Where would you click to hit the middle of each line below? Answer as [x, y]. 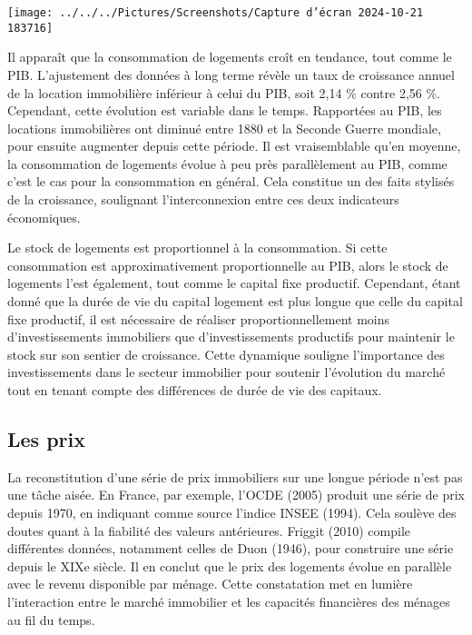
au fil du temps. [51, 619]
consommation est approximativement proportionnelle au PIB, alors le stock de [228, 265]
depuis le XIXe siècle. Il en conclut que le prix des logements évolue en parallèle [230, 566]
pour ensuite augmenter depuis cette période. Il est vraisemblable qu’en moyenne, [234, 146]
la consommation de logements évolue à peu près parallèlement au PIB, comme [227, 163]
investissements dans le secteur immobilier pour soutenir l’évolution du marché [226, 372]
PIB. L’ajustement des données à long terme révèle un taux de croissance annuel [231, 74]
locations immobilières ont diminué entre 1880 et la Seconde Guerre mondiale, [224, 128]
